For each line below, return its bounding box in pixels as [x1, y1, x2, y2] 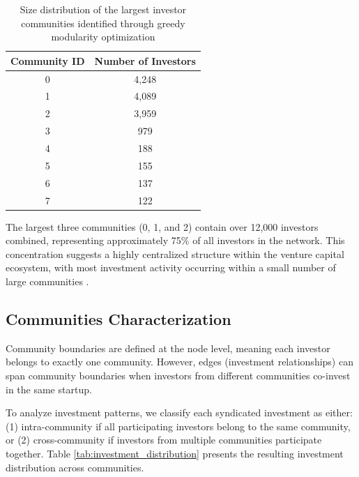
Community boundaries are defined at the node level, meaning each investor [6, 340, 330, 355]
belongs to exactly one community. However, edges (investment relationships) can [6, 354, 353, 369]
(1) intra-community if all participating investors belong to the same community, [6, 418, 351, 433]
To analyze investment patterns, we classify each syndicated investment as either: [6, 405, 353, 420]
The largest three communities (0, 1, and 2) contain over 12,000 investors [6, 219, 319, 234]
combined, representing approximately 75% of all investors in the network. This [6, 233, 345, 248]
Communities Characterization [6, 308, 231, 329]
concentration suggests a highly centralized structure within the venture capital [6, 246, 344, 261]
